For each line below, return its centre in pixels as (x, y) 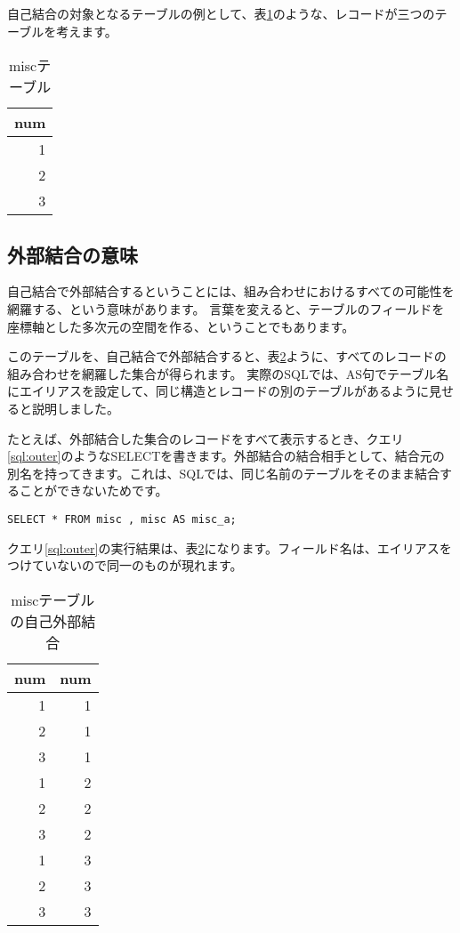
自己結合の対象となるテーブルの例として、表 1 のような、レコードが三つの (221, 13)
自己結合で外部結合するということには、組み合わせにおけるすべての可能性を (231, 291)
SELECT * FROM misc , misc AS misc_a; (122, 519)
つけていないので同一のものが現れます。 (125, 565)
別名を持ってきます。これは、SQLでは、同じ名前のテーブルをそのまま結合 (224, 473)
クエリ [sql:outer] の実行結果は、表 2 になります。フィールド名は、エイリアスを (230, 547)
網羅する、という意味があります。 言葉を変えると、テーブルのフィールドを (226, 308)
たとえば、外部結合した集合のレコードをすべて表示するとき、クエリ (206, 438)
